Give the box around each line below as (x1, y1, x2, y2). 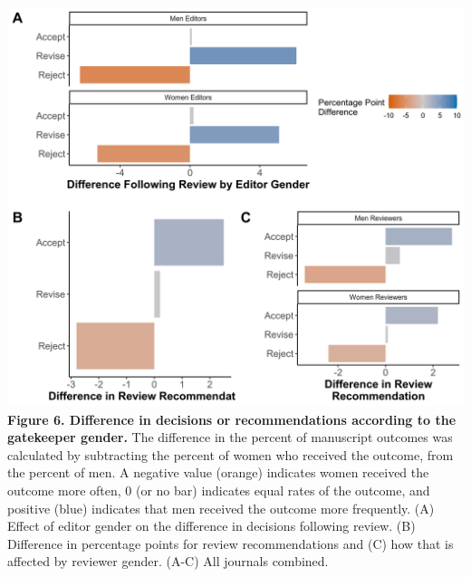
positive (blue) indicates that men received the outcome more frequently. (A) (7, 498, 435, 517)
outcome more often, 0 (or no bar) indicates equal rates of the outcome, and (7, 480, 430, 499)
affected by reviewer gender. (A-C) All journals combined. (7, 552, 329, 571)
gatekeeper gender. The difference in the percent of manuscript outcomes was (7, 428, 453, 447)
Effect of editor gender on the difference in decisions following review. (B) (7, 516, 416, 535)
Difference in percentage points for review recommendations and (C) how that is (7, 534, 454, 553)
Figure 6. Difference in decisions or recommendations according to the (7, 409, 457, 428)
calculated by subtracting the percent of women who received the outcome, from (7, 445, 454, 464)
